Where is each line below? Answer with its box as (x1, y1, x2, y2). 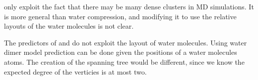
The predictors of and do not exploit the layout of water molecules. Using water (4, 37, 247, 47)
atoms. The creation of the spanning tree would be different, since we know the (4, 56, 245, 67)
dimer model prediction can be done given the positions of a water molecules (4, 47, 237, 57)
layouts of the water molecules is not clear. (4, 21, 134, 31)
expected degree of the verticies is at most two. (4, 66, 147, 77)
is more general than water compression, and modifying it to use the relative (4, 11, 237, 21)
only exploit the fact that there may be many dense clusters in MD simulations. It (4, 1, 254, 11)
